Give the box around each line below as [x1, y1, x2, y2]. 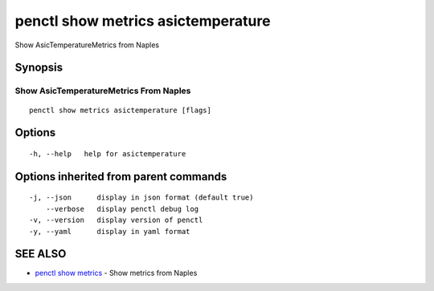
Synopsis [14, 61, 63, 75]
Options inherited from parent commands [14, 169, 227, 184]
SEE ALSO [14, 247, 67, 261]
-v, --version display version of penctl [29, 216, 203, 224]
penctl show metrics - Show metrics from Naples [35, 269, 198, 278]
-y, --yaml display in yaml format [29, 227, 190, 236]
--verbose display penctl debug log [45, 204, 199, 213]
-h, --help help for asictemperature [29, 149, 186, 158]
